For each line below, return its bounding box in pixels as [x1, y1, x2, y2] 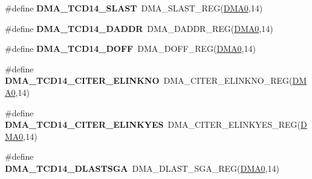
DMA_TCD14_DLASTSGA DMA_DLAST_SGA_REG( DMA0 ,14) [5, 162, 279, 174]
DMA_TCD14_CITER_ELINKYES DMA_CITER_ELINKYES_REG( [5, 118, 301, 131]
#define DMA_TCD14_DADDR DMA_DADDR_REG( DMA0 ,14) [5, 22, 273, 34]
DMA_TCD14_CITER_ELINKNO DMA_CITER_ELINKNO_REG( [5, 74, 293, 87]
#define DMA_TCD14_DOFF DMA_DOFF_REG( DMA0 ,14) [5, 42, 256, 55]
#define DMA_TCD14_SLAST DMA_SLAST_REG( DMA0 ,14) [5, 2, 263, 14]
